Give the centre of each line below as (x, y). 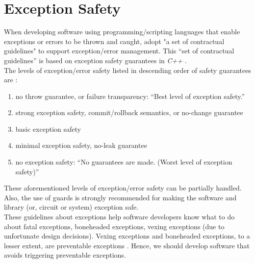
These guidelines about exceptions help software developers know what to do (119, 217)
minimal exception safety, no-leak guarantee (81, 145)
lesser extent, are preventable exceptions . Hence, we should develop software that (127, 245)
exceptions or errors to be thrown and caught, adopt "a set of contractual (114, 41)
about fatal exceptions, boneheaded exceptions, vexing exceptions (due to (114, 226)
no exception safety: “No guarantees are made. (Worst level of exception (124, 162)
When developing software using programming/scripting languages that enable (122, 32)
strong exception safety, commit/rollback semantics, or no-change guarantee (129, 112)
